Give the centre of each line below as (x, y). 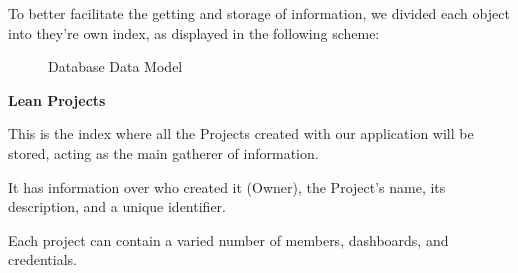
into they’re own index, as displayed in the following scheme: (194, 32)
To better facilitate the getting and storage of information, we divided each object (259, 13)
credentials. (42, 259)
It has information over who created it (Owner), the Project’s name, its (227, 186)
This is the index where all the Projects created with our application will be (241, 133)
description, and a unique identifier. (117, 206)
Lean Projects (57, 99)
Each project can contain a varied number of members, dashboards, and (228, 239)
